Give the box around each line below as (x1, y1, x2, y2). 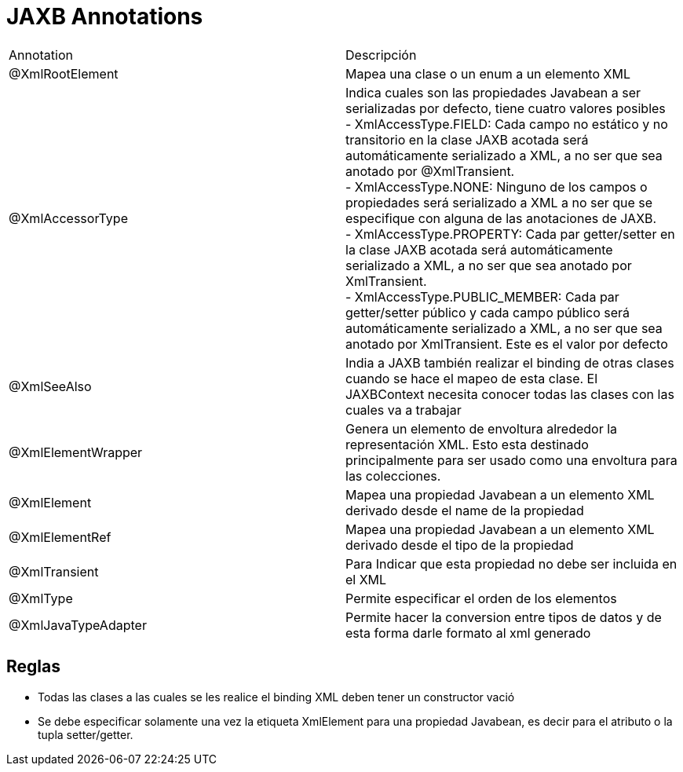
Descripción (345, 46, 417, 63)
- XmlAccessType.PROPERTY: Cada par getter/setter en (345, 225, 675, 242)
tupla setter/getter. (38, 727, 133, 741)
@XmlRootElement (9, 65, 119, 82)
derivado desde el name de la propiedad (345, 502, 584, 518)
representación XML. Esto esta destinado (345, 436, 589, 452)
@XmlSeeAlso (9, 378, 92, 394)
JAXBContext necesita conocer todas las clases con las (345, 386, 674, 402)
